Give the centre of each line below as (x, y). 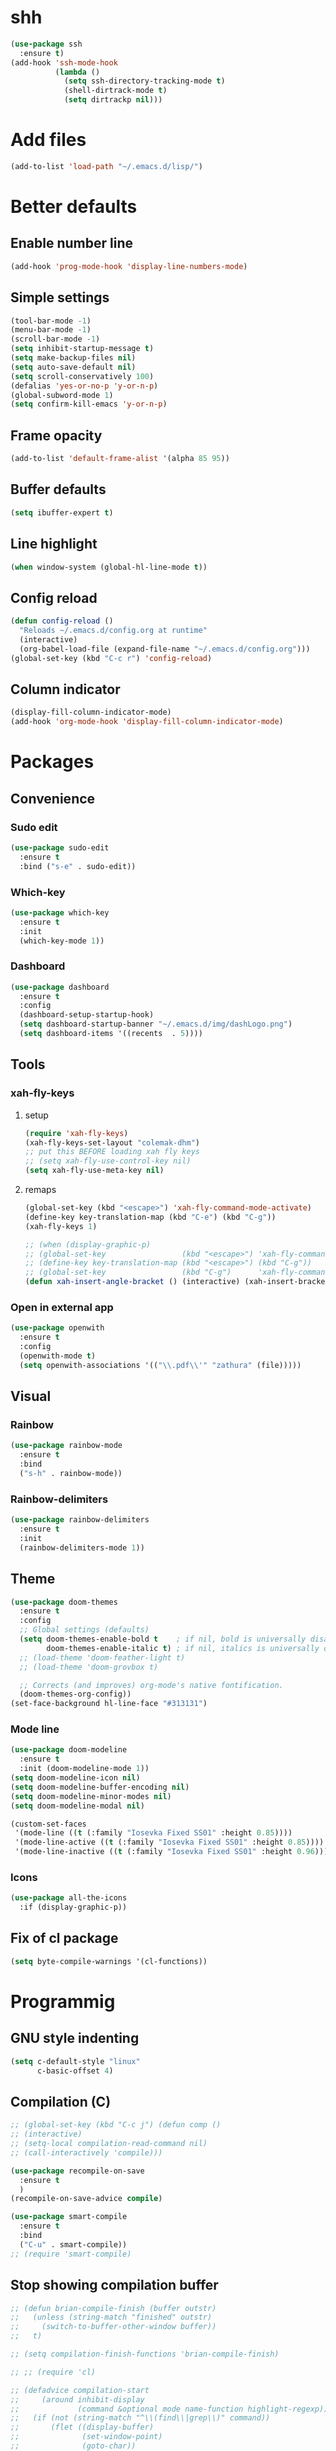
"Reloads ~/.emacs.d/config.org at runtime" (113, 631)
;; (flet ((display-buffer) (82, 2427)
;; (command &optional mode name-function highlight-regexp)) (169, 2409)
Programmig (63, 2001)
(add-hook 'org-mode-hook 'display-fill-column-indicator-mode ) (147, 722)
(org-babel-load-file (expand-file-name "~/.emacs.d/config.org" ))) (165, 649)
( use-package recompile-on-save (77, 2171)
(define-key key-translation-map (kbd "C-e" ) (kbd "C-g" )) (150, 1217)
